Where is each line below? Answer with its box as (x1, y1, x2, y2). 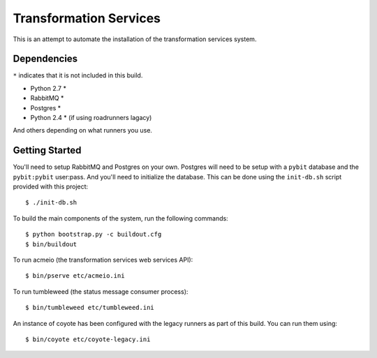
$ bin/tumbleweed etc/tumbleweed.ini (25, 304, 155, 312)
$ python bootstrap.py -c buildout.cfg (25, 230, 162, 239)
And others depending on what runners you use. (13, 126, 153, 135)
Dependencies (13, 53, 78, 65)
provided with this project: (13, 182, 89, 191)
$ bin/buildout (25, 240, 77, 248)
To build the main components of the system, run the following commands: (13, 214, 228, 223)
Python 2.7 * (30, 84, 66, 92)
